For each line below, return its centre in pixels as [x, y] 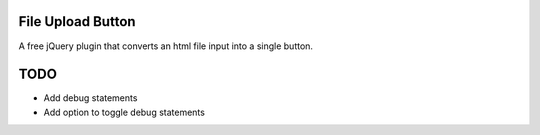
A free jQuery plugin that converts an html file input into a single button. [166, 46]
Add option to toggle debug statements [124, 112]
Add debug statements [90, 98]
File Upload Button [77, 21]
